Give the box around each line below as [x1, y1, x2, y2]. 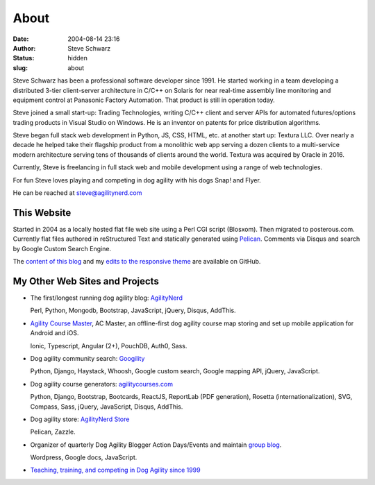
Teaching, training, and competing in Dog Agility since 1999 [30, 466, 201, 475]
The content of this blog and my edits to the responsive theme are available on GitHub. [12, 257, 261, 266]
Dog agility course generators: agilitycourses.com [30, 380, 174, 388]
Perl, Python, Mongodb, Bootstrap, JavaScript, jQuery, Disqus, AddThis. [30, 306, 236, 315]
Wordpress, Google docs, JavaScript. [30, 453, 137, 461]
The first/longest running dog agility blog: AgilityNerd [30, 293, 183, 302]
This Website [12, 207, 72, 219]
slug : [12, 63, 28, 72]
